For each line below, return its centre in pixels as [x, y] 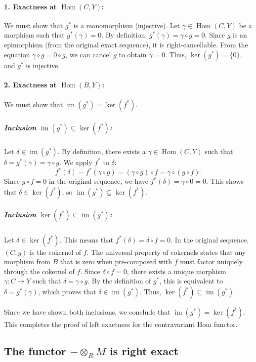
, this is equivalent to [191, 281]
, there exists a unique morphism [176, 271]
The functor [35, 350]
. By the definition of [119, 281]
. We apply [76, 162]
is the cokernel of [56, 252]
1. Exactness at [30, 6]
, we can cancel [88, 54]
